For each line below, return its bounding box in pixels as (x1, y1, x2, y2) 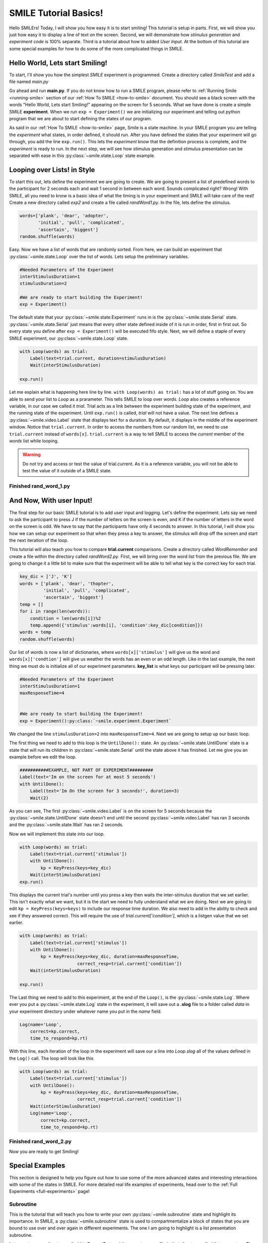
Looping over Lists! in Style (9, 166, 95, 174)
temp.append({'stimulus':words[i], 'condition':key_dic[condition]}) (30, 622, 203, 628)
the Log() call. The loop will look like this (9, 1055, 94, 1061)
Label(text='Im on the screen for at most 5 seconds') (19, 774, 156, 780)
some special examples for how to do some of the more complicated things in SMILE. (9, 45, 184, 52)
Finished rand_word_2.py (9, 1138, 72, 1145)
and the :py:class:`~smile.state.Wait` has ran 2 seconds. (9, 822, 124, 828)
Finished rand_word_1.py (9, 482, 70, 489)
